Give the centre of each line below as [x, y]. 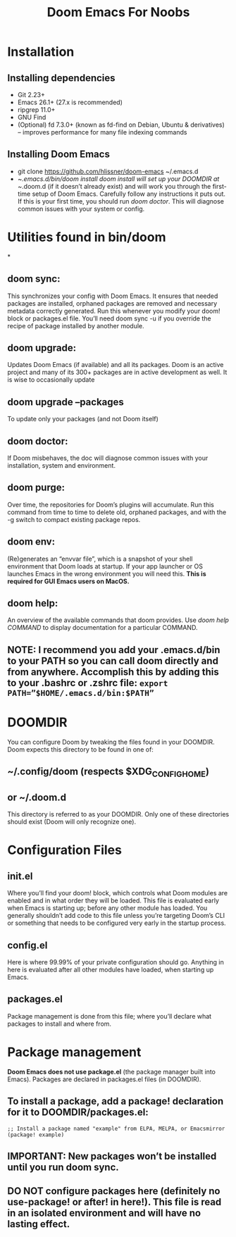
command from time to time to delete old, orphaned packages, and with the [117, 512]
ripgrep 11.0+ [36, 110]
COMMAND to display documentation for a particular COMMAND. [103, 628]
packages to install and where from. [59, 1024]
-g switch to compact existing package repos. [74, 519]
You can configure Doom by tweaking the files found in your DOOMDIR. [111, 742]
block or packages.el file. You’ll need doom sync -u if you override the [109, 318]
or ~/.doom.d [37, 797]
